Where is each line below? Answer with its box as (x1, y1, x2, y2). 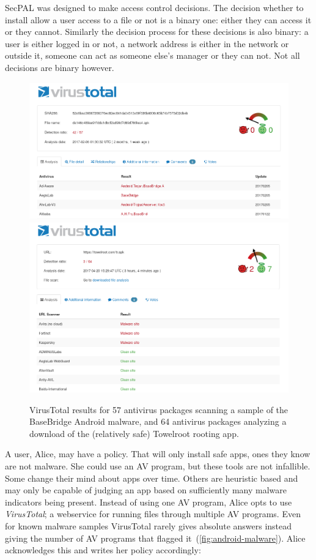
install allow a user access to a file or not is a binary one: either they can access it (5, 13, 312, 26)
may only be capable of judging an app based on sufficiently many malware (5, 483, 287, 496)
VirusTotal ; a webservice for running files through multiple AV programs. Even (5, 507, 301, 520)
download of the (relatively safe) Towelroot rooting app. (29, 427, 239, 439)
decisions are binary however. (5, 61, 114, 73)
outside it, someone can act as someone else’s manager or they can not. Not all (5, 49, 300, 62)
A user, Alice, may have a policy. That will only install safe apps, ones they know (5, 447, 310, 460)
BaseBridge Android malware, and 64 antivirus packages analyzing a (29, 415, 287, 428)
